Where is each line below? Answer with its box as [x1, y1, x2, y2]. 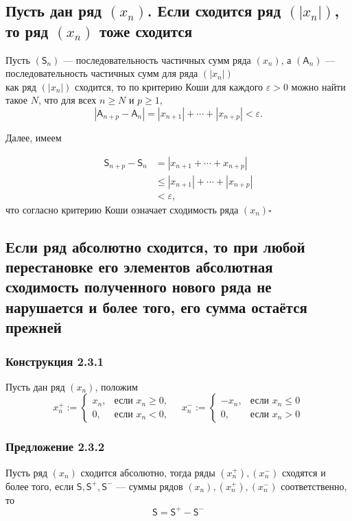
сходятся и [281, 465, 326, 479]
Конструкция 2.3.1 [5, 352, 104, 369]
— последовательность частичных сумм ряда [63, 52, 251, 67]
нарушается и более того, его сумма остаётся [5, 296, 307, 317]
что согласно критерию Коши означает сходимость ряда [5, 202, 239, 216]
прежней [5, 316, 62, 338]
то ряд [5, 20, 49, 41]
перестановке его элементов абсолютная [5, 256, 273, 277]
